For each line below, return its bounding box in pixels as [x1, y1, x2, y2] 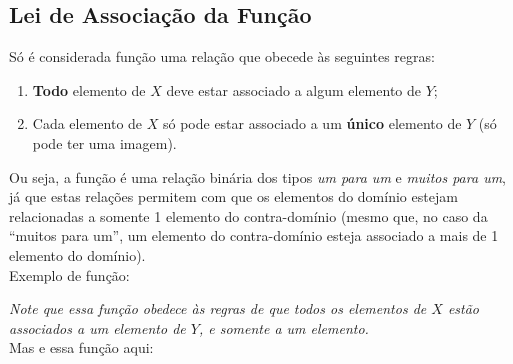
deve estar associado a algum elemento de [166, 79, 421, 100]
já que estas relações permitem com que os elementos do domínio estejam [9, 186, 458, 207]
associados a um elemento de [9, 317, 186, 338]
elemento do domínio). [9, 244, 146, 265]
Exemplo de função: [9, 264, 130, 285]
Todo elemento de [32, 79, 146, 100]
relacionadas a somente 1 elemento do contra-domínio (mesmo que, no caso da [9, 205, 488, 226]
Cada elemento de [32, 113, 143, 134]
